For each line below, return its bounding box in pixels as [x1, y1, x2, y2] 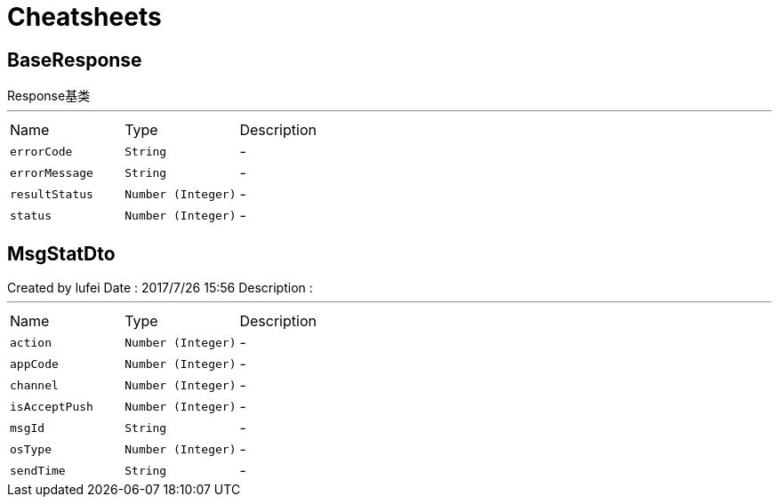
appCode [10, 356, 59, 371]
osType [10, 442, 52, 456]
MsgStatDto [7, 242, 116, 265]
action [10, 335, 52, 349]
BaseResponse [7, 48, 142, 71]
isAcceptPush [10, 399, 93, 413]
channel [10, 378, 59, 392]
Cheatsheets [7, 2, 162, 32]
